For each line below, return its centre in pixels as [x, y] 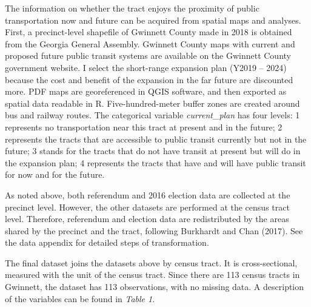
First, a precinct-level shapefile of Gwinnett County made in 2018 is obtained [149, 32]
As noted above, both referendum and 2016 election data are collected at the [148, 194]
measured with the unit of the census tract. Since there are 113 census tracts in [152, 275]
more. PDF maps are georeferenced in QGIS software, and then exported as [146, 91]
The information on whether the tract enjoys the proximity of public [132, 8]
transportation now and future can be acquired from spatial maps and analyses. [153, 20]
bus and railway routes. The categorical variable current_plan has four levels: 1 [152, 115]
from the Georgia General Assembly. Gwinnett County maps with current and [150, 43]
